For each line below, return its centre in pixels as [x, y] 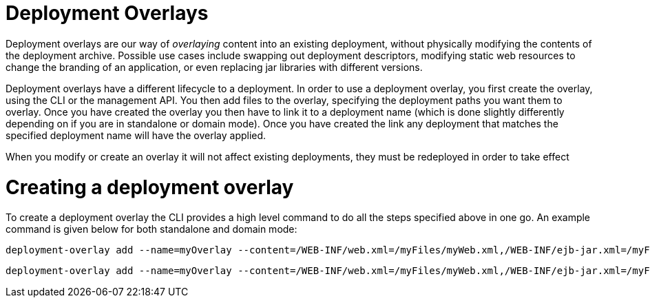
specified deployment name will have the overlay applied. [136, 135]
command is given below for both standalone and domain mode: [151, 229]
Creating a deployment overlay [150, 187]
